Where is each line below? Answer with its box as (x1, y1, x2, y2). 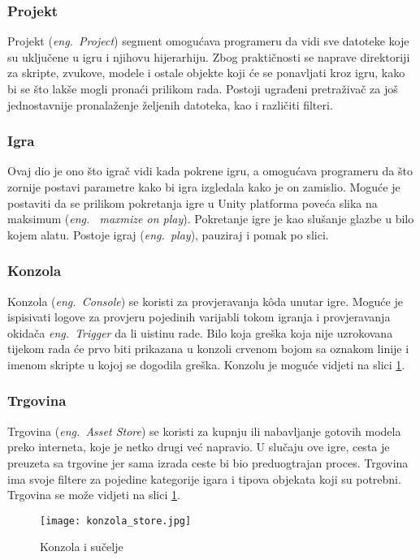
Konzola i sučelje (40, 538, 123, 555)
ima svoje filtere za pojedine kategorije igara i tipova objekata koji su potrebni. (7, 470, 401, 487)
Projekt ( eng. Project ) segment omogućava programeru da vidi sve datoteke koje (7, 32, 409, 50)
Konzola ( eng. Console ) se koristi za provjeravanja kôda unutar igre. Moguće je (7, 292, 403, 309)
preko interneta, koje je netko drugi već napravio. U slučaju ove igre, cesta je (7, 438, 390, 455)
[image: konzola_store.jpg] (40, 515, 192, 527)
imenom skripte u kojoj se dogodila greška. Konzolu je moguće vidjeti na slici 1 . (7, 355, 405, 373)
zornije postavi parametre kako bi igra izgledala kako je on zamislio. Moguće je (7, 179, 401, 195)
